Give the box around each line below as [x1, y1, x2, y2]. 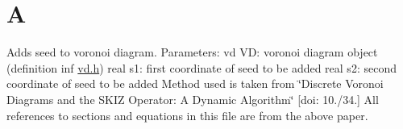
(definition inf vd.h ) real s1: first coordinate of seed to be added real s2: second [6, 59, 397, 76]
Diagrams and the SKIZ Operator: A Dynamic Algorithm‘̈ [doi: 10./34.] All [6, 90, 379, 107]
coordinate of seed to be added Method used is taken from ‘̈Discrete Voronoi [6, 75, 384, 92]
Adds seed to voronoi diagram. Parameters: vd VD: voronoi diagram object [6, 44, 378, 60]
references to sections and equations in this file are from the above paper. [6, 106, 368, 123]
